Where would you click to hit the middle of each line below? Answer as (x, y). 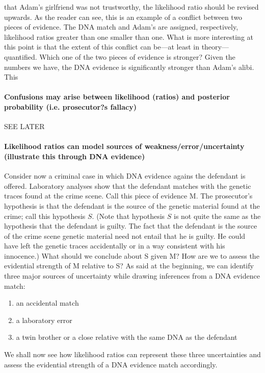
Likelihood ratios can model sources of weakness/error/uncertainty (124, 146)
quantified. (21, 56)
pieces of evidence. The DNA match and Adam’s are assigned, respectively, (121, 27)
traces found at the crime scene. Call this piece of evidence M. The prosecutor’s (128, 196)
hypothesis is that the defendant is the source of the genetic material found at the (132, 205)
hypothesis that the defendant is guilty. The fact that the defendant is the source (131, 226)
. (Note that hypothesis (128, 216)
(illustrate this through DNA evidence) (75, 156)
